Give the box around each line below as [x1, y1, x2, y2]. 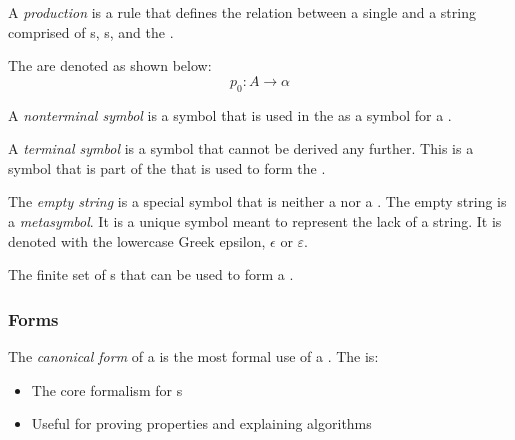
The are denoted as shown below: [8, 55, 212, 76]
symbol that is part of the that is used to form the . [8, 157, 326, 178]
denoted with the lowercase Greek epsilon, [8, 230, 266, 251]
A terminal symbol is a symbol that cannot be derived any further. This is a [8, 138, 474, 159]
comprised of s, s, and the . [8, 21, 174, 42]
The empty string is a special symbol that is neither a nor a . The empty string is [8, 191, 507, 212]
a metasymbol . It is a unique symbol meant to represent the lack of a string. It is [8, 210, 502, 231]
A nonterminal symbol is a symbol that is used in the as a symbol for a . [8, 104, 452, 125]
